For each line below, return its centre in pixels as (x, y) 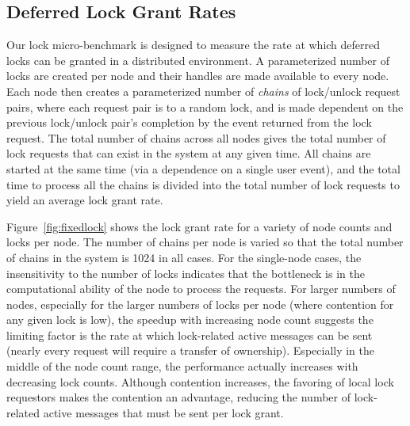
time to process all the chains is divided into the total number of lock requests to (203, 184)
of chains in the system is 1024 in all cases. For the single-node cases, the (184, 257)
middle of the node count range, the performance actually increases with (182, 366)
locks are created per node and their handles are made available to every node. (198, 76)
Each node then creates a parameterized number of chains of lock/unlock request (203, 91)
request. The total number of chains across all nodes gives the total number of (196, 137)
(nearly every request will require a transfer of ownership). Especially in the (191, 350)
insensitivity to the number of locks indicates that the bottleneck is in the (186, 273)
